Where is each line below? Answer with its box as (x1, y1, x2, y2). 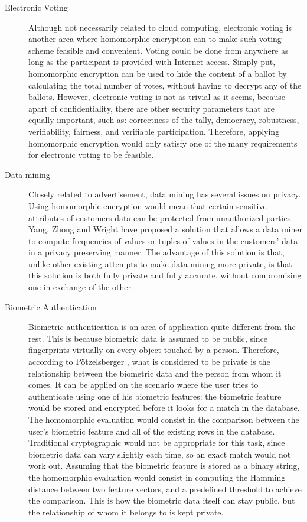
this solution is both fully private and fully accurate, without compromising (28, 269, 302, 281)
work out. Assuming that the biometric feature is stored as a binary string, (28, 459, 300, 472)
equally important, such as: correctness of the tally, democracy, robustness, (28, 114, 299, 126)
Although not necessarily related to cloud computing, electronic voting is (28, 21, 292, 33)
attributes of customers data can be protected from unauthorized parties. (28, 211, 293, 223)
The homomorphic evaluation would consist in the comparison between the (28, 413, 299, 425)
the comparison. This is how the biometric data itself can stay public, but (28, 494, 295, 507)
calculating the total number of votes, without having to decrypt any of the (28, 79, 302, 91)
